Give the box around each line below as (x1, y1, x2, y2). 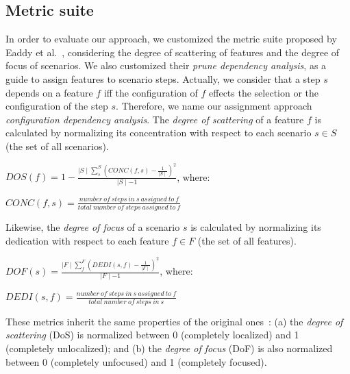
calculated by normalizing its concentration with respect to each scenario (5, 125, 312, 140)
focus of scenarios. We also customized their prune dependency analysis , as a (5, 58, 327, 73)
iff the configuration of (103, 85, 198, 99)
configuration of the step (5, 99, 108, 113)
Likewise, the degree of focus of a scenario (5, 220, 180, 234)
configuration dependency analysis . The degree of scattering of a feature (5, 112, 304, 126)
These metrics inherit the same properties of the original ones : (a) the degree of (5, 314, 343, 328)
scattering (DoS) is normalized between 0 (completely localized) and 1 (5, 327, 299, 342)
